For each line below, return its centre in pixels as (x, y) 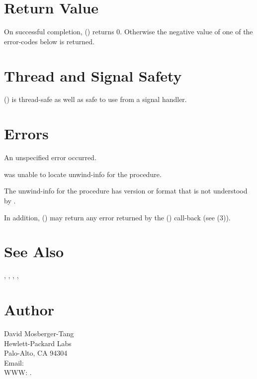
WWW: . (18, 372)
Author (29, 310)
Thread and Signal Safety (93, 75)
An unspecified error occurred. (50, 157)
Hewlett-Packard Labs (38, 343)
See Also (34, 251)
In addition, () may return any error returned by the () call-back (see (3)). (117, 217)
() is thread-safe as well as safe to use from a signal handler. (95, 99)
